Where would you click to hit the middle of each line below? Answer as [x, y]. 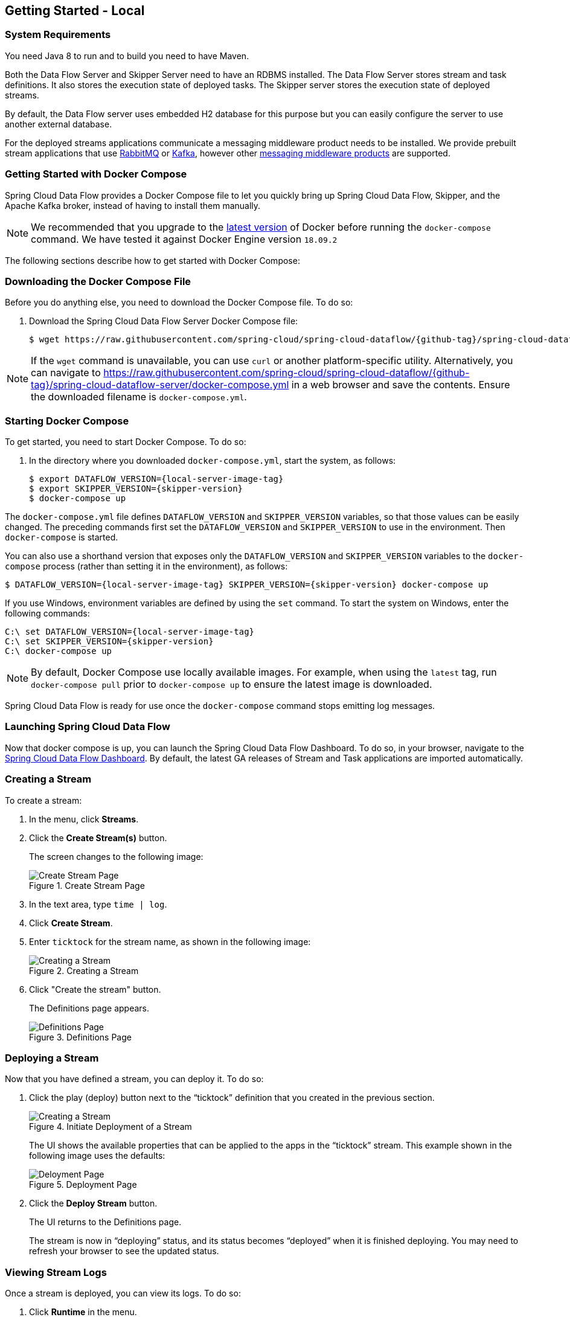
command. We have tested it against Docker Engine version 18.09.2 [184, 239]
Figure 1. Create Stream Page [87, 885]
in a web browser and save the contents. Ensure [401, 385]
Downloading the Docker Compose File [98, 281]
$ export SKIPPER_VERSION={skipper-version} [136, 489]
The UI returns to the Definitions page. [105, 1222]
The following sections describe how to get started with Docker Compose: [152, 260]
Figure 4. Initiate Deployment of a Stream [110, 1127]
